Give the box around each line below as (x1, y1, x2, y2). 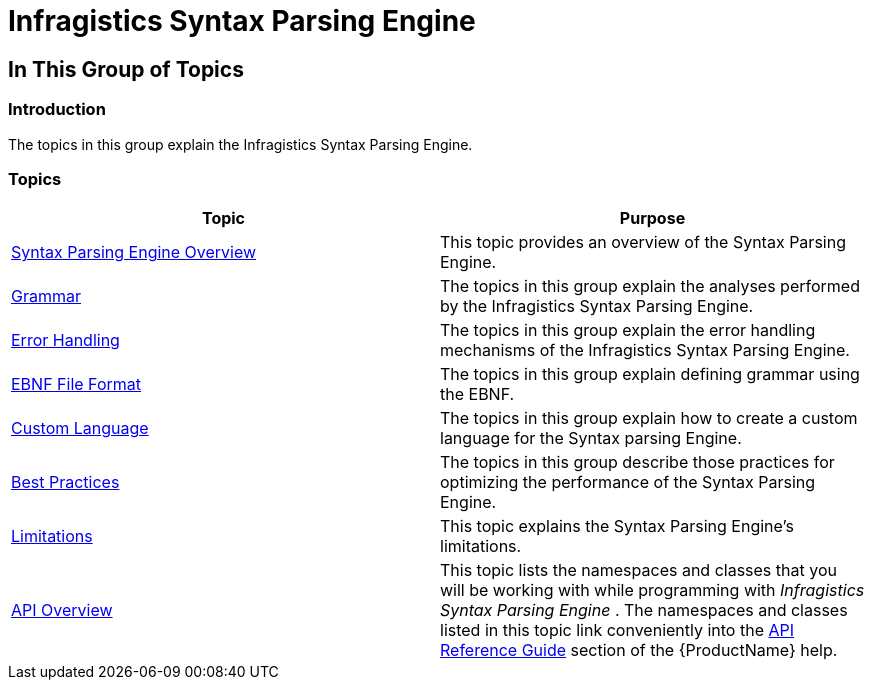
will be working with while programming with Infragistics (440, 580, 865, 601)
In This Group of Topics (8, 56, 244, 82)
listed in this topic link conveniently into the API (440, 620, 795, 641)
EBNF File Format (11, 374, 142, 395)
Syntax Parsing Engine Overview (11, 242, 257, 263)
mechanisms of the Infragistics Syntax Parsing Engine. (440, 340, 850, 361)
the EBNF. (440, 384, 515, 405)
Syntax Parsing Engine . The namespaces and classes (440, 600, 848, 621)
